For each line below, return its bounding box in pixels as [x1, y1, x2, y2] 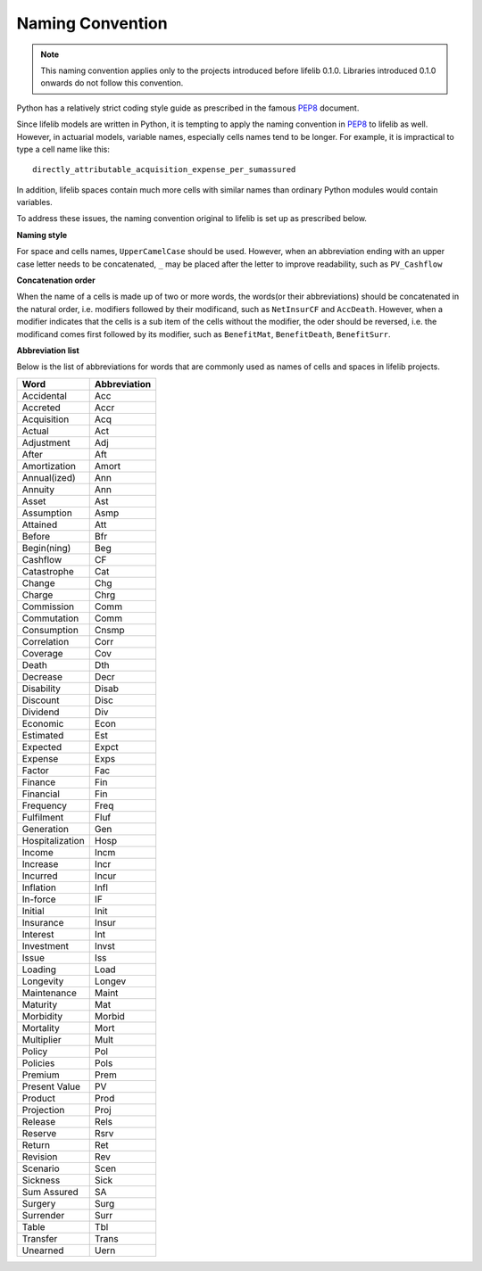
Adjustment [21, 436, 71, 449]
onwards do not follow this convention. [40, 78, 184, 88]
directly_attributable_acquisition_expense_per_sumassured [32, 165, 296, 175]
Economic [21, 717, 64, 730]
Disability [21, 682, 62, 695]
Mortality [21, 1021, 60, 1034]
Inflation [21, 881, 57, 894]
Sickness [21, 1174, 61, 1186]
